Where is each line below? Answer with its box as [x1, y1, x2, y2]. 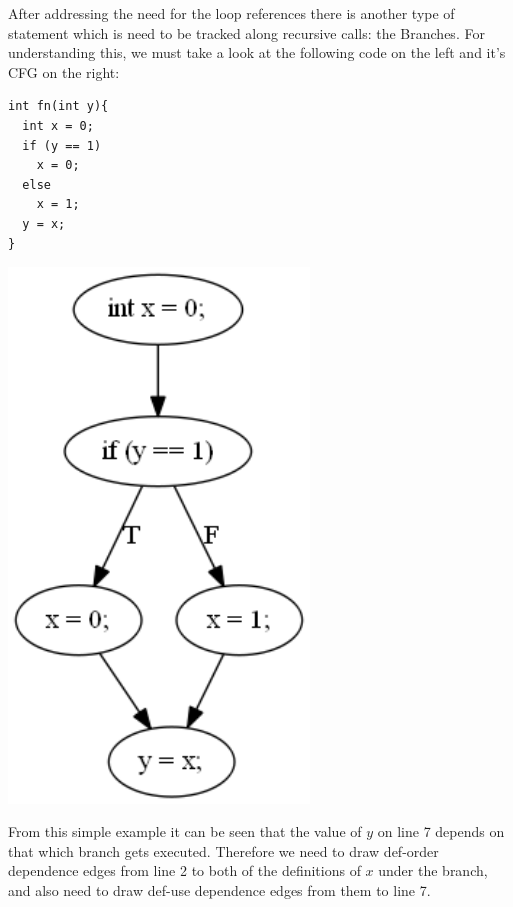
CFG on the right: [8, 61, 120, 82]
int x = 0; [22, 118, 94, 133]
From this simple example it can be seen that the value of [8, 821, 362, 842]
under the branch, [378, 860, 488, 881]
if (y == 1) [22, 138, 102, 153]
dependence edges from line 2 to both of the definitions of [8, 860, 361, 881]
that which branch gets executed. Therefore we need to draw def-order [8, 840, 439, 861]
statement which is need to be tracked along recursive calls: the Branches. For [8, 22, 485, 43]
